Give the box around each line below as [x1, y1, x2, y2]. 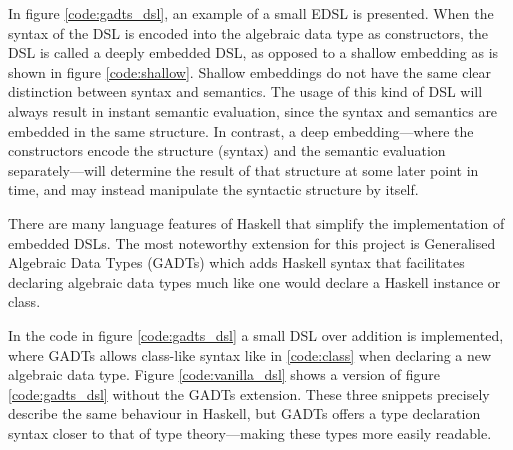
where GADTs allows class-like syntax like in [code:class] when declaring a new [8, 344, 492, 365]
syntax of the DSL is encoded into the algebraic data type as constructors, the [8, 22, 488, 43]
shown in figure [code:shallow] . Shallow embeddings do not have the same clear [8, 61, 491, 82]
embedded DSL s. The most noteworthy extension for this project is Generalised [8, 232, 496, 253]
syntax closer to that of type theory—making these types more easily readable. [8, 422, 492, 443]
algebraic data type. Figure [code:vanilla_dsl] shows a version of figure [8, 364, 440, 385]
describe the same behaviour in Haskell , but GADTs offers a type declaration [8, 403, 481, 424]
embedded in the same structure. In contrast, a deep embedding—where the [8, 120, 474, 141]
